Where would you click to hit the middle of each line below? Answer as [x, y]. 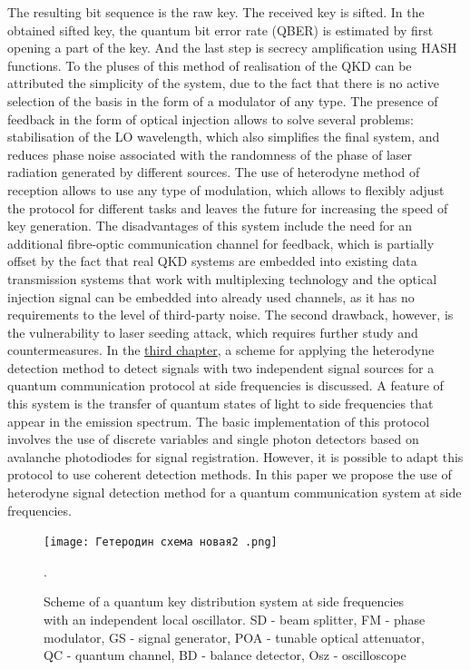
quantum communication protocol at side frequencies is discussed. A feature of [225, 385]
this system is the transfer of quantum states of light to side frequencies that [220, 404]
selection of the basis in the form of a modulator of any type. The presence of [223, 100]
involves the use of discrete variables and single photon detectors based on [213, 439]
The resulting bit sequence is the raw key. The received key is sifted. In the [216, 12]
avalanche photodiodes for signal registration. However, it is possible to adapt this [235, 456]
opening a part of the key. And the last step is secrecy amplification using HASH [232, 48]
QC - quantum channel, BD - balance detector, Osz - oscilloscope [225, 655]
